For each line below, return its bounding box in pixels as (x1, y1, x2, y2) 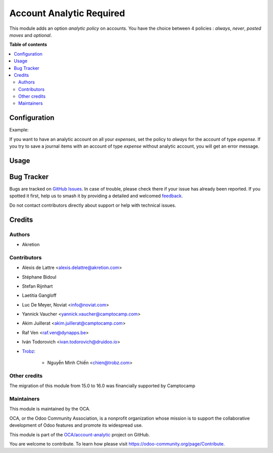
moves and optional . (9, 32, 52, 38)
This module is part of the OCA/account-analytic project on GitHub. (9, 431, 150, 437)
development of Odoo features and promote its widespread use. (9, 422, 143, 428)
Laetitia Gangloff (22, 292, 57, 298)
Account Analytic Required (9, 8, 125, 19)
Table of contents (9, 41, 48, 48)
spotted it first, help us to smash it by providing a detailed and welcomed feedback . (9, 193, 183, 199)
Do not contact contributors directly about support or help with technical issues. (9, 202, 176, 208)
